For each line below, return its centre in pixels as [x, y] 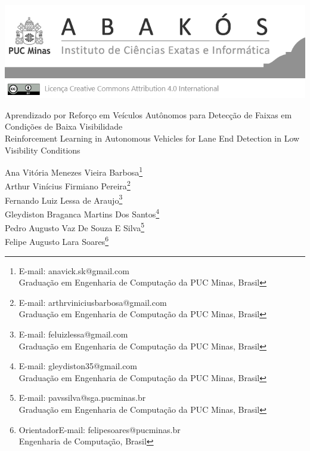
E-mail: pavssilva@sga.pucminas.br [82, 398]
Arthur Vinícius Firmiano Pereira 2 [68, 185]
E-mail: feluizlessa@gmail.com [73, 334]
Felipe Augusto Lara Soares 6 [57, 241]
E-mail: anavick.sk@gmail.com [74, 270]
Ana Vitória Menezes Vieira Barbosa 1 [74, 171]
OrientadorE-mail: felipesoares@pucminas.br [100, 429]
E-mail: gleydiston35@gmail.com [78, 366]
